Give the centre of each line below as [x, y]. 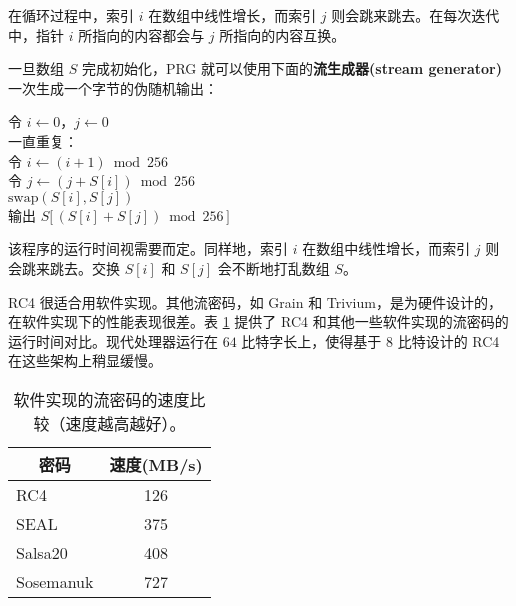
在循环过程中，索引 [71, 15]
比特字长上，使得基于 [311, 340]
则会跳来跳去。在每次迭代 [415, 15]
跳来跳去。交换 [70, 267]
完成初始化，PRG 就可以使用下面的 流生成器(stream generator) [291, 68]
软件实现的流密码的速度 [101, 399]
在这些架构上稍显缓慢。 [85, 360]
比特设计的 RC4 [448, 340]
